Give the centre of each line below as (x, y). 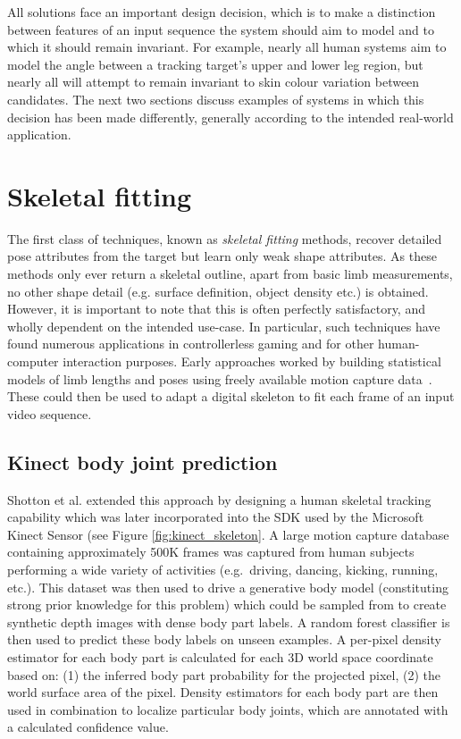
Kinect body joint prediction (142, 462)
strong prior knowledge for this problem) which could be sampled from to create (227, 605)
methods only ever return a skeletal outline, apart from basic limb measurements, (230, 274)
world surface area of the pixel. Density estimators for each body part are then (223, 692)
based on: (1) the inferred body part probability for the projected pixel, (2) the (224, 674)
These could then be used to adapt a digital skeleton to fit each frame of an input (231, 396)
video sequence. (50, 413)
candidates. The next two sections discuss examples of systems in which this (216, 99)
